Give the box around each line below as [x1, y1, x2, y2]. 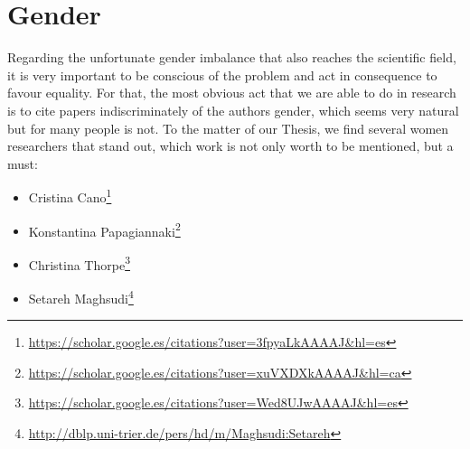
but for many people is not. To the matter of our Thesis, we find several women [7, 118, 449, 137]
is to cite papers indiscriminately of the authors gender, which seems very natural [7, 100, 459, 119]
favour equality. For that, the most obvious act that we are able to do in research [7, 83, 456, 102]
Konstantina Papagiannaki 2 [28, 219, 181, 240]
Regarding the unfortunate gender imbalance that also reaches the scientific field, [7, 48, 456, 67]
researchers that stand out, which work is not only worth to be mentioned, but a [7, 136, 454, 155]
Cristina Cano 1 [28, 185, 112, 206]
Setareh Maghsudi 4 [28, 286, 134, 307]
